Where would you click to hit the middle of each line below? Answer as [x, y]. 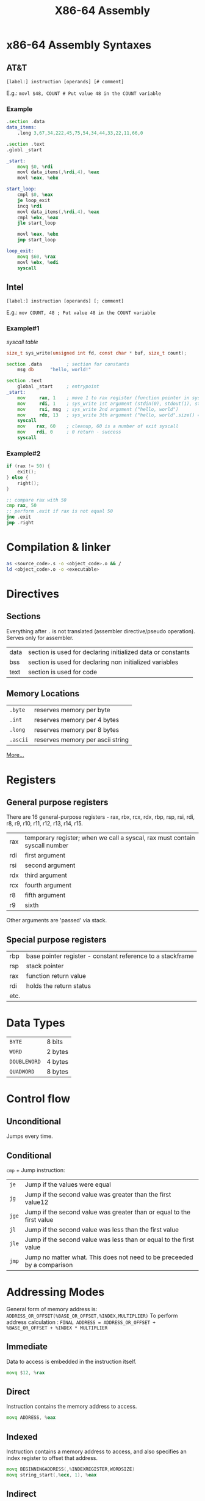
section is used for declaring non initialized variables [103, 662]
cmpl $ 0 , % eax [35, 195]
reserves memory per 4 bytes [77, 720]
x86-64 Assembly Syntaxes [79, 45]
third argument [46, 875]
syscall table [22, 342]
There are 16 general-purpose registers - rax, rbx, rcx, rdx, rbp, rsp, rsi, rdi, [101, 817]
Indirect [21, 1494]
